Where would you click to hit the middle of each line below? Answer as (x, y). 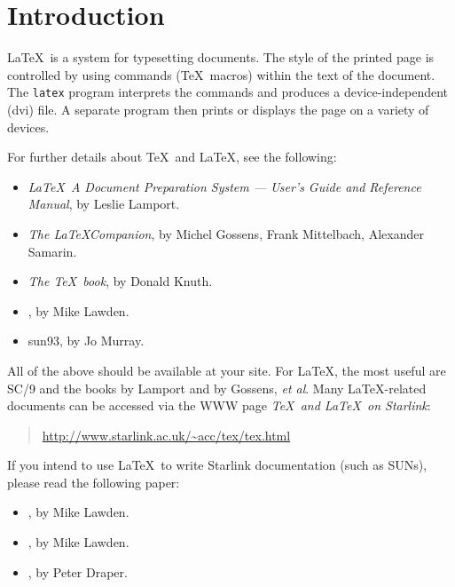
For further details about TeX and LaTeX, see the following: (172, 157)
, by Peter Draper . (78, 571)
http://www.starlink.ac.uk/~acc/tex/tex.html (166, 435)
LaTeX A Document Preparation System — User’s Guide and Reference (224, 186)
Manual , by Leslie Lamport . (104, 204)
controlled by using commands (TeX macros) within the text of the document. (221, 74)
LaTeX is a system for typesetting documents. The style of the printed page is (221, 57)
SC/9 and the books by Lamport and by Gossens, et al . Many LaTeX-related (217, 388)
